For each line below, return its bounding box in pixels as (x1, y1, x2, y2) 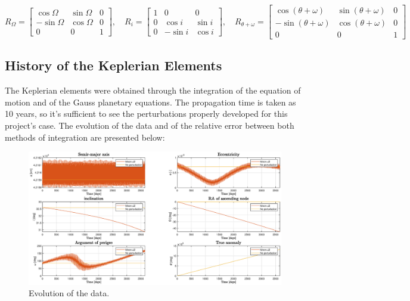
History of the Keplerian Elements (5, 56, 222, 75)
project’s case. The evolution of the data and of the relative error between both (5, 119, 294, 132)
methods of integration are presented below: (5, 131, 165, 143)
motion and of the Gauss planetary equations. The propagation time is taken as (5, 95, 296, 108)
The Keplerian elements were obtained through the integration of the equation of (5, 84, 301, 97)
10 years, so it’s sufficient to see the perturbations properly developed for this (5, 107, 288, 120)
